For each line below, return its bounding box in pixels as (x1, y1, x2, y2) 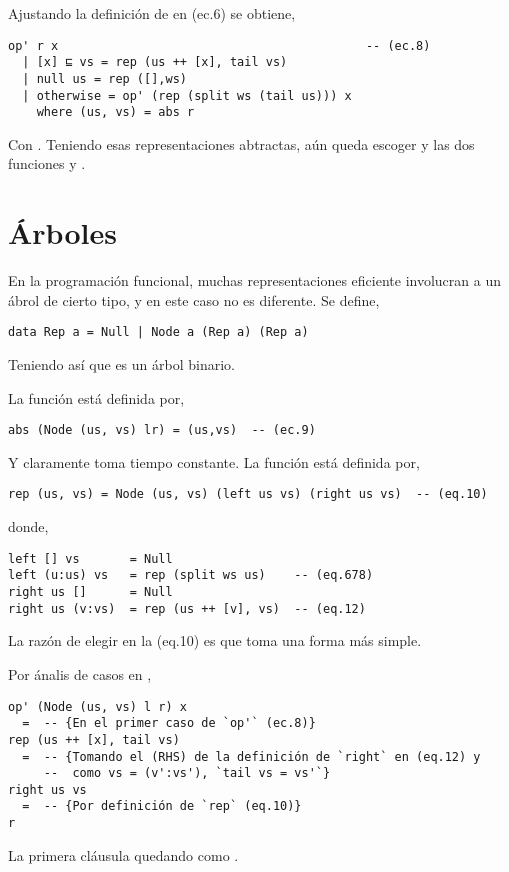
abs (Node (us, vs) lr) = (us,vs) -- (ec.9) (8, 423, 316, 438)
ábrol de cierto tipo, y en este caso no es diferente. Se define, (8, 289, 380, 310)
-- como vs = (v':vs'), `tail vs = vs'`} (43, 766, 331, 781)
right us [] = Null (8, 585, 173, 600)
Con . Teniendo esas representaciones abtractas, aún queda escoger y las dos (8, 133, 475, 154)
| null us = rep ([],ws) (22, 71, 187, 86)
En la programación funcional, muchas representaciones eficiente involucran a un (8, 270, 501, 291)
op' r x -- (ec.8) (8, 38, 431, 53)
